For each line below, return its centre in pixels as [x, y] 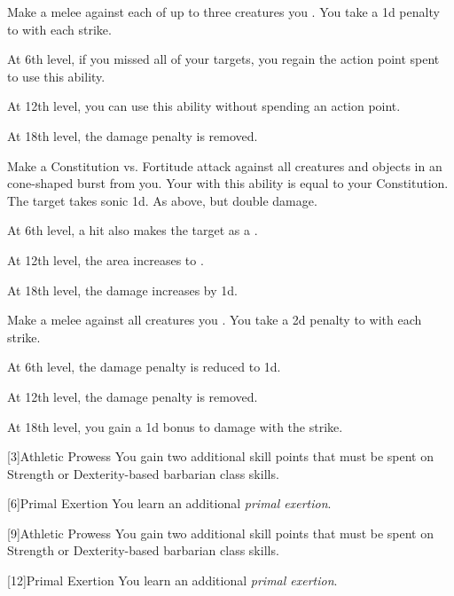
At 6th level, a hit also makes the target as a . [133, 230]
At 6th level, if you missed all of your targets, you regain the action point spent [223, 59]
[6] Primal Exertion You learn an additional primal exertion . [169, 503]
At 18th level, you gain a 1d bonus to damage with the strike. [175, 426]
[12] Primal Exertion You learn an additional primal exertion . [172, 580]
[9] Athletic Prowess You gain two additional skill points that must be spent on [221, 533]
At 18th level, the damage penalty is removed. [133, 135]
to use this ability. [56, 76]
